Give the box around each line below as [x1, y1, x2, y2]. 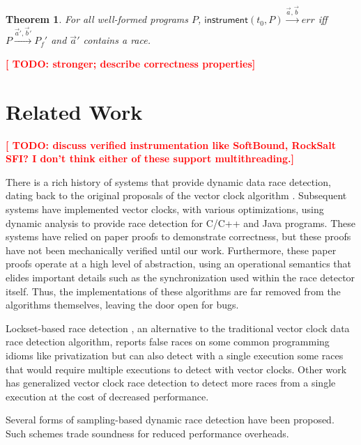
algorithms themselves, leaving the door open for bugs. [6, 297, 239, 312]
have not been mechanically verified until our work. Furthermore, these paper [6, 242, 337, 257]
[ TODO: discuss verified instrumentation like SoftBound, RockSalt [6, 137, 336, 152]
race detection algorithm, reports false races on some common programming [6, 334, 330, 349]
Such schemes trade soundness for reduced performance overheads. [6, 426, 289, 440]
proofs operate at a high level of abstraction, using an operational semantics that [6, 256, 352, 271]
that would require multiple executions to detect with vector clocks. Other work [6, 361, 347, 376]
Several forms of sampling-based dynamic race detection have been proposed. [6, 412, 335, 427]
